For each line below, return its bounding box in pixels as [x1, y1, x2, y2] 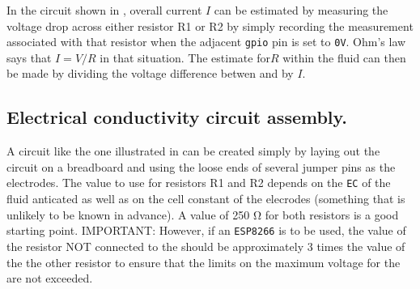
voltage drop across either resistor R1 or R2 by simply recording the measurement [6, 17, 414, 34]
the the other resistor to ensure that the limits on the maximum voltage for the [6, 253, 401, 270]
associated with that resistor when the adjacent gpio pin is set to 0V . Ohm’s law [6, 33, 406, 50]
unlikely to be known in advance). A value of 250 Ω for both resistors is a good [6, 206, 399, 223]
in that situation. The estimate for [100, 49, 270, 66]
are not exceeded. [6, 270, 93, 287]
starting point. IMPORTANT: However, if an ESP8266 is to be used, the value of [6, 222, 406, 239]
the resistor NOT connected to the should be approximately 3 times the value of [6, 237, 405, 254]
